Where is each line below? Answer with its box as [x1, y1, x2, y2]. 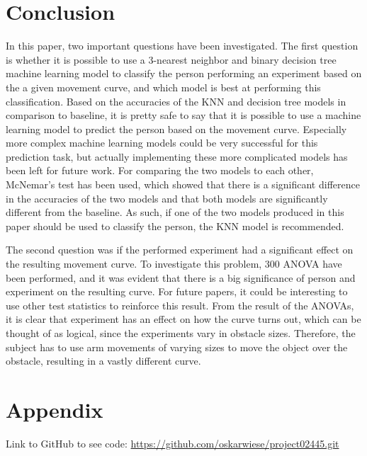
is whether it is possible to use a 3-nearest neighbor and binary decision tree [6, 52, 337, 67]
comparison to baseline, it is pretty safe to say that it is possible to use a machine [6, 108, 361, 122]
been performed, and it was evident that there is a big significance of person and [6, 270, 356, 285]
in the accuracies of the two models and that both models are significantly [6, 190, 328, 205]
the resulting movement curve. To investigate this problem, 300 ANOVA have [6, 256, 342, 271]
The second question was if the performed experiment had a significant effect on [6, 242, 354, 257]
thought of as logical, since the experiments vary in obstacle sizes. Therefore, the [6, 326, 356, 340]
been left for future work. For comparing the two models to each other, [6, 163, 314, 178]
